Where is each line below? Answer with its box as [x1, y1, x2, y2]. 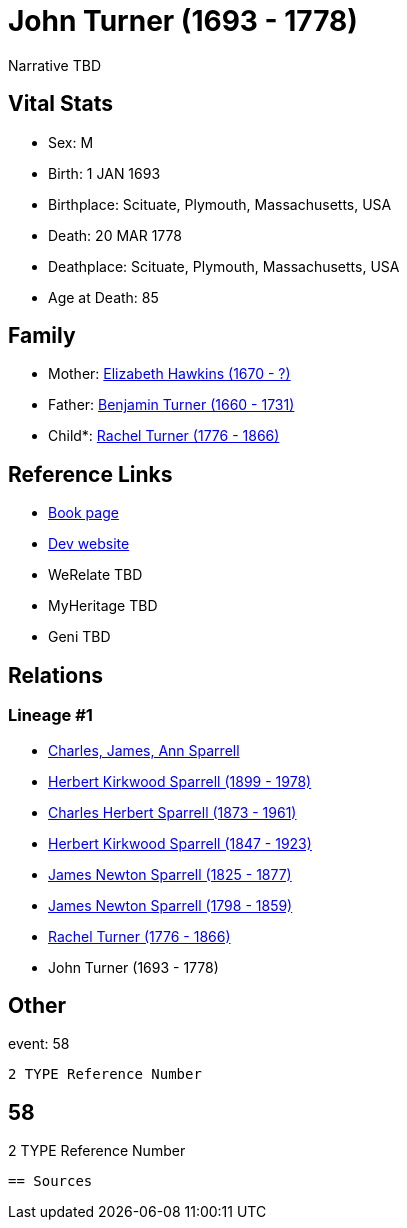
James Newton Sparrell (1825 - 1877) [48, 865, 292, 883]
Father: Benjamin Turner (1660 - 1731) [48, 396, 295, 414]
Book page [48, 504, 119, 522]
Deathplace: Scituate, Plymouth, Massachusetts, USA [48, 257, 400, 275]
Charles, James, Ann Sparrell [48, 741, 240, 759]
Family [8, 323, 76, 349]
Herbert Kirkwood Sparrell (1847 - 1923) [48, 834, 312, 852]
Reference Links [8, 461, 173, 487]
